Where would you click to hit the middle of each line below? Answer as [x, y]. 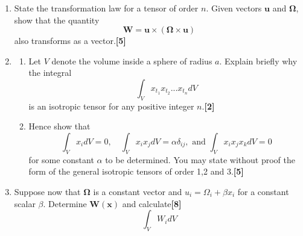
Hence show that [59, 126]
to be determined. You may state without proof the [200, 159]
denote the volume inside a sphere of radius [132, 61]
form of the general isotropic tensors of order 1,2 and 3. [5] [136, 171]
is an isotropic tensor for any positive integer [111, 106]
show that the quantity [57, 20]
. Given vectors [234, 8]
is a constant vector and [138, 191]
